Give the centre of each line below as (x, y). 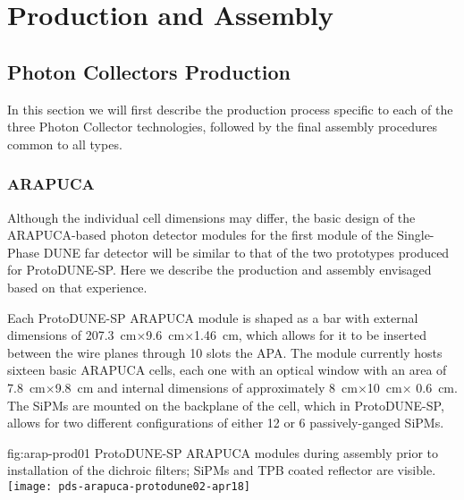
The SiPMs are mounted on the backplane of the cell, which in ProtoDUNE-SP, (226, 405)
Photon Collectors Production (149, 71)
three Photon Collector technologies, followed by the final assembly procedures (222, 127)
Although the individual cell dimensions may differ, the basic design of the (211, 217)
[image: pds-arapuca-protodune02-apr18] (129, 486)
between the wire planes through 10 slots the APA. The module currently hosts (225, 352)
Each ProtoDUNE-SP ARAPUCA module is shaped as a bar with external (213, 317)
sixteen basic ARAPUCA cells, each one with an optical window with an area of (227, 370)
